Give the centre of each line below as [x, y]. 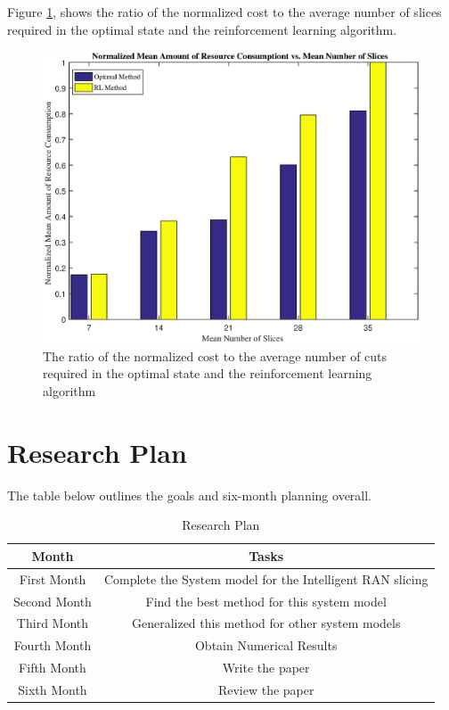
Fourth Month [53, 645]
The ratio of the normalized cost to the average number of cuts [215, 355]
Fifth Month [53, 668]
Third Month [53, 623]
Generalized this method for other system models [266, 623]
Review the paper [266, 689]
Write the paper [266, 668]
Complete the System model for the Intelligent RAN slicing [266, 578]
